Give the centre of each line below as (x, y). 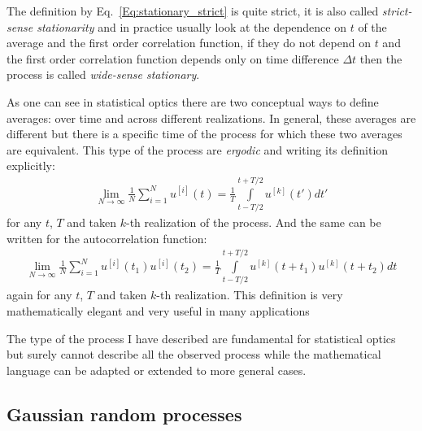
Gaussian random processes (124, 414)
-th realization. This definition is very (250, 295)
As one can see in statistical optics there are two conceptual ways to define (193, 101)
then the (381, 58)
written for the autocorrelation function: (107, 238)
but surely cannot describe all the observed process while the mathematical (194, 354)
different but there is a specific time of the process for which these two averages (204, 134)
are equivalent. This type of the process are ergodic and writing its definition (198, 149)
